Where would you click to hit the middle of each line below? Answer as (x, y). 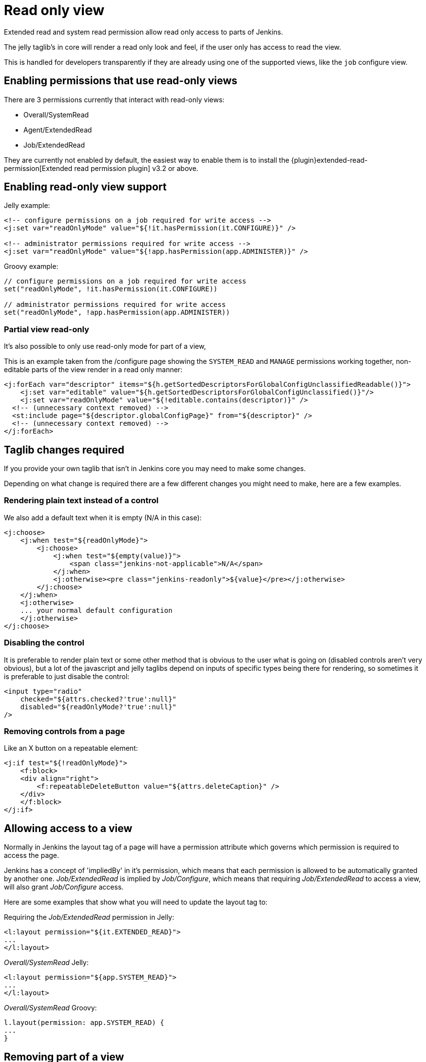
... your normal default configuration (96, 610)
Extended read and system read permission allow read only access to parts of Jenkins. (144, 32)
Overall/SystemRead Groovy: (50, 1008)
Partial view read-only (47, 329)
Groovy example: (31, 266)
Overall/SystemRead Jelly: (46, 963)
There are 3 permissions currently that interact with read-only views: (114, 99)
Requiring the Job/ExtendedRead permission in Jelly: (89, 917)
